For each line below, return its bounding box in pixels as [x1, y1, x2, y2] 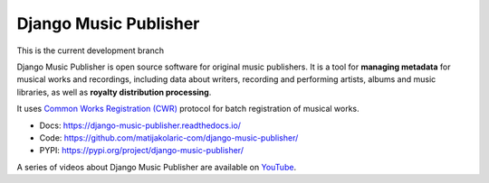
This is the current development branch [16, 45, 165, 56]
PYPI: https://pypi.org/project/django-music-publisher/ [39, 145, 244, 156]
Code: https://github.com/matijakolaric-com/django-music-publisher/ [39, 132, 299, 143]
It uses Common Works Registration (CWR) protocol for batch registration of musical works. [16, 104, 360, 114]
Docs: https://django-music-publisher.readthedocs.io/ [39, 120, 242, 131]
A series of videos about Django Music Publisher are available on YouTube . [16, 161, 297, 172]
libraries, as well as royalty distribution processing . [16, 87, 212, 97]
